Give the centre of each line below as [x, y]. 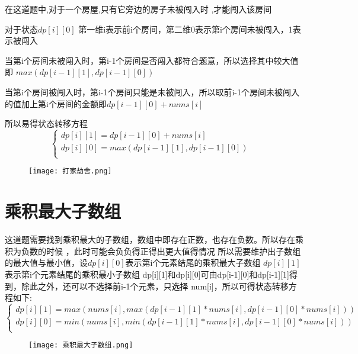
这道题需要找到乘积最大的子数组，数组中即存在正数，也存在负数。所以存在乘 [154, 239]
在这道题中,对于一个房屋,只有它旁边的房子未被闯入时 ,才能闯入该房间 [138, 9]
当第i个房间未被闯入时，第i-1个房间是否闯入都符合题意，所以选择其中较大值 [152, 60]
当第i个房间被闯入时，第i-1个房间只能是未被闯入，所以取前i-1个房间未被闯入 [152, 91]
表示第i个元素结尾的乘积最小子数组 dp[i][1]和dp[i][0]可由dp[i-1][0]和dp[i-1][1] [147, 274]
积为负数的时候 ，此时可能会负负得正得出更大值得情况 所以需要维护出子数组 [153, 251]
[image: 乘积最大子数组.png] [81, 345]
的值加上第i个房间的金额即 [56, 103]
